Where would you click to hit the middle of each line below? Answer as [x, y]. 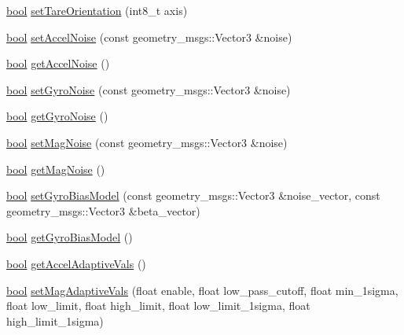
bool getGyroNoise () [57, 116]
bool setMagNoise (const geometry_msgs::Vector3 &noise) [147, 142]
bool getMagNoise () [56, 169]
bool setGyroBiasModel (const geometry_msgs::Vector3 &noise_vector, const [193, 195]
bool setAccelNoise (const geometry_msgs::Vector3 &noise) [149, 37]
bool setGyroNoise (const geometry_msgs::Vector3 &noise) [149, 89]
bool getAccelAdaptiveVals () [76, 263]
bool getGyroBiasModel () [70, 237]
